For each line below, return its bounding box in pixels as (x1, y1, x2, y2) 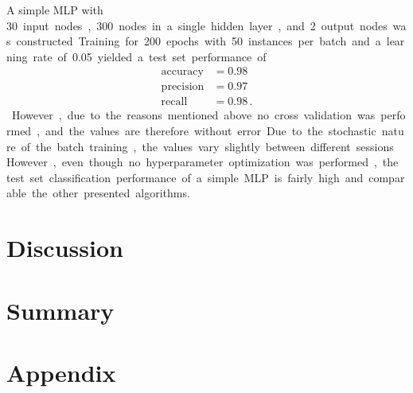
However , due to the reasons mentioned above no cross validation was (11, 107, 376, 123)
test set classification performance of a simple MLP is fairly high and (6, 169, 364, 185)
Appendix (6, 356, 116, 388)
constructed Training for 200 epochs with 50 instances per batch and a (16, 33, 381, 49)
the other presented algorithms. (31, 185, 190, 201)
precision (161, 81, 205, 93)
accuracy (161, 66, 204, 78)
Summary (6, 294, 115, 326)
